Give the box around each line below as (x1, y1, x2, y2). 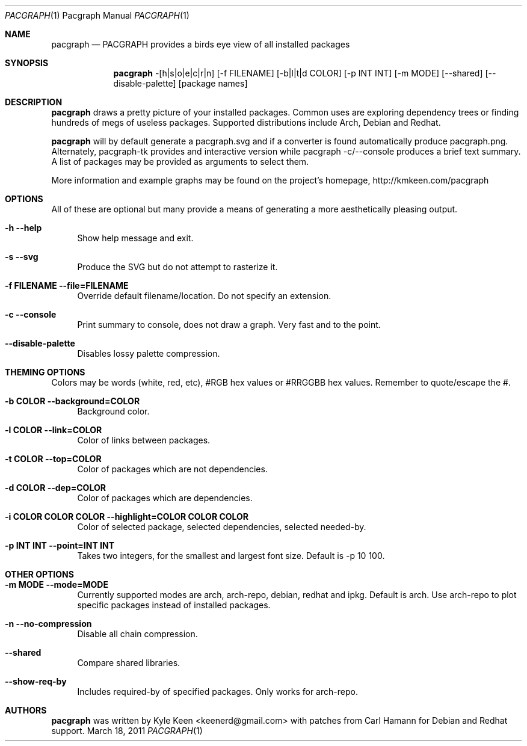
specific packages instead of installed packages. (77, 600, 271, 610)
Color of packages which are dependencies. (77, 493, 253, 503)
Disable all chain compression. (77, 629, 198, 639)
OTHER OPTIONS (5, 569, 74, 579)
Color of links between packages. (77, 435, 211, 445)
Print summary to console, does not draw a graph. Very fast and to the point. (77, 319, 381, 330)
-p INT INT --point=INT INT (5, 540, 115, 550)
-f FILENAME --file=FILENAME (5, 280, 129, 291)
